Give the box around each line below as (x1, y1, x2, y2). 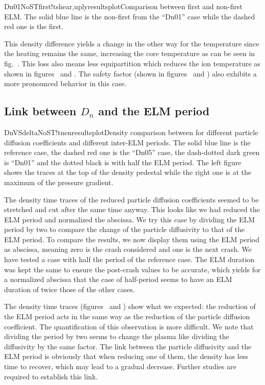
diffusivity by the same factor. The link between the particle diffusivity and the (4, 341, 252, 351)
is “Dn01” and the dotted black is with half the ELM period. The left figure (4, 157, 242, 167)
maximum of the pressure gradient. (4, 176, 114, 187)
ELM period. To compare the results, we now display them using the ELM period (4, 234, 259, 244)
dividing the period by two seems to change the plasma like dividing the (4, 331, 229, 342)
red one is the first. (4, 21, 64, 32)
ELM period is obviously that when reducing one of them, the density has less (4, 351, 248, 362)
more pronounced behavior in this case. (4, 78, 127, 89)
